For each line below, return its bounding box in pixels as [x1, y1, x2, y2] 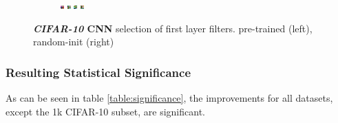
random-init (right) [33, 34, 114, 49]
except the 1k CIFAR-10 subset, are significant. [6, 104, 205, 118]
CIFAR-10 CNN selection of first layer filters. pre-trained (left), [33, 21, 313, 35]
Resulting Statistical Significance [6, 63, 191, 80]
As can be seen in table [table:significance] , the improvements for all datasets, [6, 91, 333, 104]
